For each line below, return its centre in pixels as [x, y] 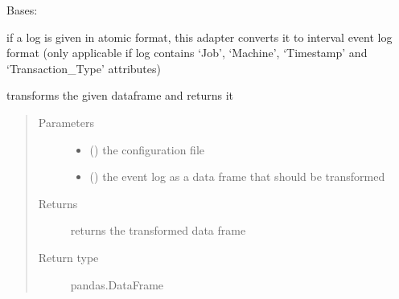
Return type [68, 257]
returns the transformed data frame [158, 230]
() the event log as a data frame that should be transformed [237, 176]
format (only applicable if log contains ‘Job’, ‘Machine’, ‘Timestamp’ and [187, 53]
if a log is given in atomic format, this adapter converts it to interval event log [199, 37]
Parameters [66, 122]
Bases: [22, 10]
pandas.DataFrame [117, 284]
